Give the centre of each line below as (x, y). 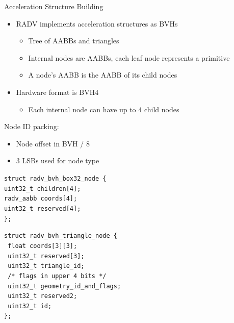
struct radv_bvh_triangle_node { (61, 236)
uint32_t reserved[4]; (43, 208)
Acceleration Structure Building (54, 6)
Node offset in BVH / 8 (53, 143)
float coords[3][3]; (43, 246)
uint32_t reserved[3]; (46, 256)
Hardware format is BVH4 (57, 92)
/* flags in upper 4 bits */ (57, 276)
